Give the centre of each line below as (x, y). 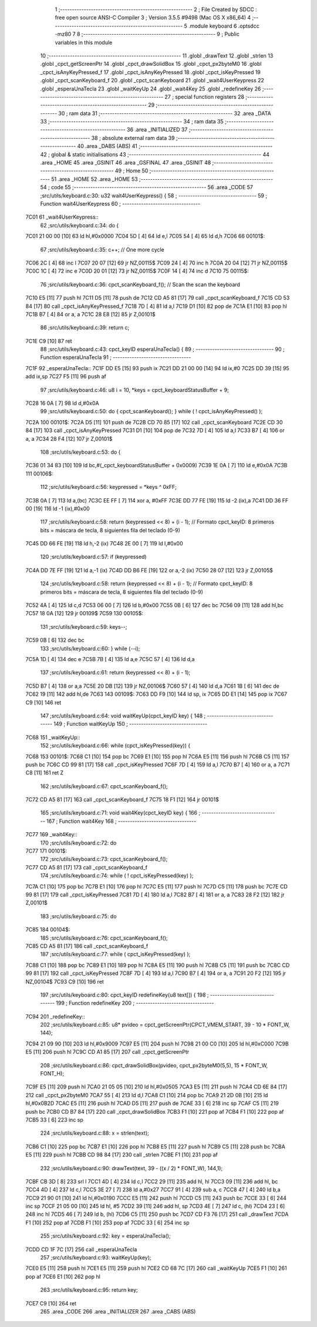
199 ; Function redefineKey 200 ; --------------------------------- (135, 1003)
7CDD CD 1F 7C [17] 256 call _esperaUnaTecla (81, 1249)
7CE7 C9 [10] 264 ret (51, 1303)
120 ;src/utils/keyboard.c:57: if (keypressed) (93, 557)
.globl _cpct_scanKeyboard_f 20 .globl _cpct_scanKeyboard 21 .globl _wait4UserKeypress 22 (152, 81)
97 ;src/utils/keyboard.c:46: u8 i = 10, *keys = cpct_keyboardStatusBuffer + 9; (134, 390)
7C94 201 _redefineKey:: (55, 1016)
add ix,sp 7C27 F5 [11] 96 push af (66, 377)
